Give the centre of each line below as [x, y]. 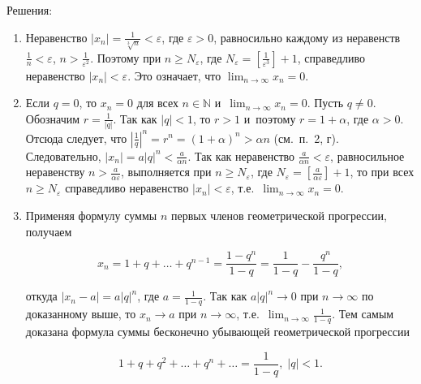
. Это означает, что [174, 75]
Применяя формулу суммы [91, 215]
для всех [157, 103]
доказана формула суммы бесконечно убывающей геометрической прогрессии [218, 331]
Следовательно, [63, 155]
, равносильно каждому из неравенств [307, 37]
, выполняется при [166, 172]
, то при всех [382, 172]
